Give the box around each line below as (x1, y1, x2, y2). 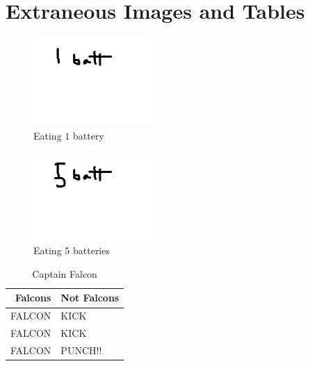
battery (72, 128, 104, 142)
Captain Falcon (32, 266, 97, 281)
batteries (72, 243, 110, 258)
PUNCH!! (60, 343, 102, 357)
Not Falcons (60, 290, 120, 305)
